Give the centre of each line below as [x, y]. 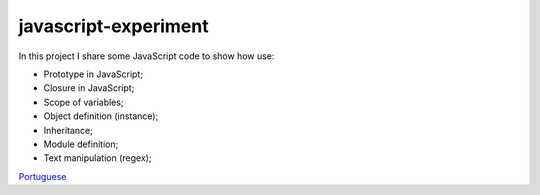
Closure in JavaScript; [89, 88]
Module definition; [81, 144]
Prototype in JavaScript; [93, 74]
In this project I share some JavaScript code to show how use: [146, 56]
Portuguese [42, 176]
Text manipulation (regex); [97, 158]
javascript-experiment [113, 26]
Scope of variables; [83, 102]
